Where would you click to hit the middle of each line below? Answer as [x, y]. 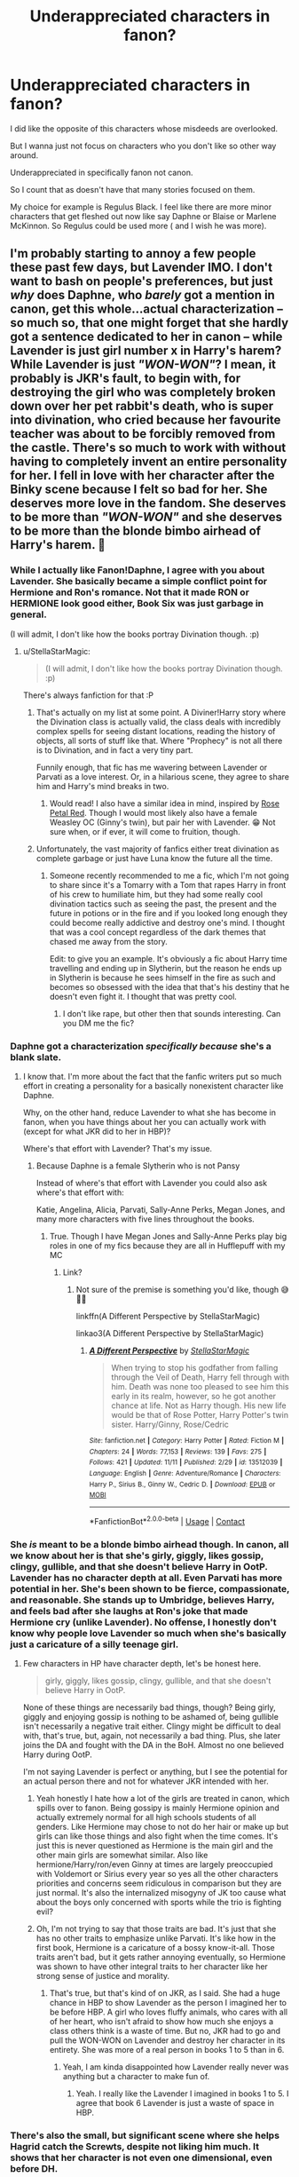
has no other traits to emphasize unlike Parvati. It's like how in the [156, 1938]
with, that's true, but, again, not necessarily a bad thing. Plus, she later [152, 1736]
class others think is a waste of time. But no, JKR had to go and [165, 2031]
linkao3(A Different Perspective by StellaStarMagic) [170, 1333]
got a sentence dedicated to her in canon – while [146, 337]
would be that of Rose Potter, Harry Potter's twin [200, 1414]
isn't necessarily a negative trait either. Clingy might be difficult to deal [152, 1726]
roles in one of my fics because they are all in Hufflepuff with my [167, 1246]
